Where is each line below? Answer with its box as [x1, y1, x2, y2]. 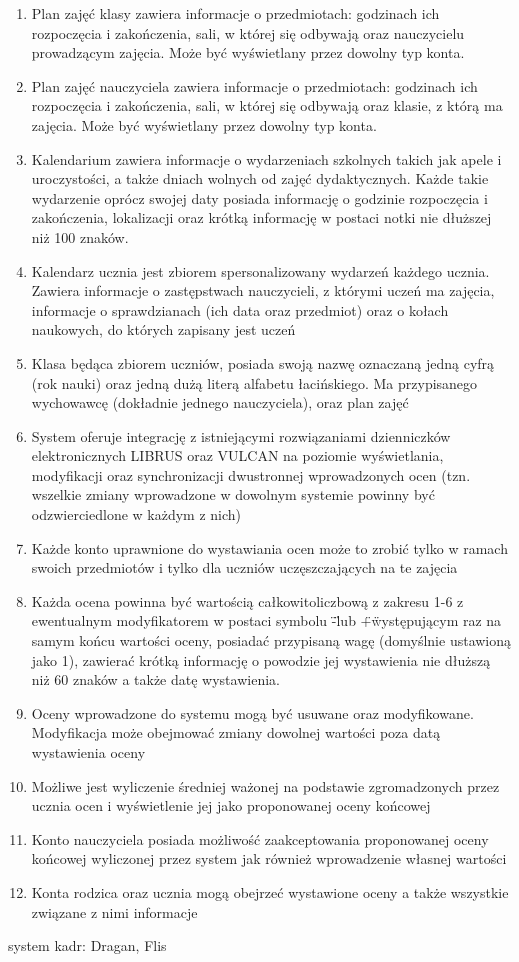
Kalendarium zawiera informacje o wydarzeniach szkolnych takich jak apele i [31, 148, 502, 169]
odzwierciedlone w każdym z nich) [31, 504, 242, 525]
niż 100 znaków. [31, 226, 129, 247]
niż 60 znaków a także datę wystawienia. [31, 669, 280, 690]
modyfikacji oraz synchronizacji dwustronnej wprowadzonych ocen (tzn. [31, 464, 471, 485]
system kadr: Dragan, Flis [8, 935, 167, 956]
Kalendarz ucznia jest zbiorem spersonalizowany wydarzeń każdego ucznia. [31, 260, 490, 281]
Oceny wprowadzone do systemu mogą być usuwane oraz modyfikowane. [31, 702, 474, 723]
